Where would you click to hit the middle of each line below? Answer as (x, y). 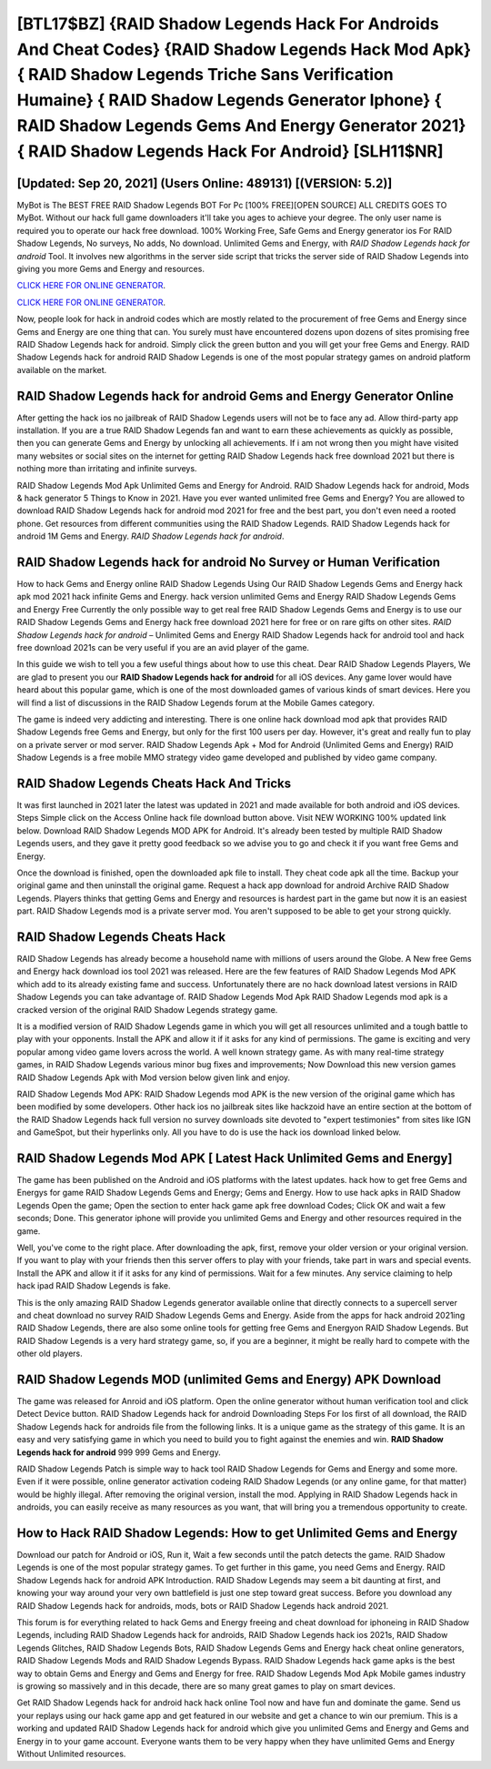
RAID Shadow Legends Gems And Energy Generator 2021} (241, 125)
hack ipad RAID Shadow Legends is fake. (94, 1286)
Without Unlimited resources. (71, 1754)
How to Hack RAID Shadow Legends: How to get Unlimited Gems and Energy (237, 1533)
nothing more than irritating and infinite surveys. (107, 469)
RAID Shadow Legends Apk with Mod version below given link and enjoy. (154, 1077)
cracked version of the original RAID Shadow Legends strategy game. (147, 1009)
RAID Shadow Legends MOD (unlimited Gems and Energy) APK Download (229, 1379)
